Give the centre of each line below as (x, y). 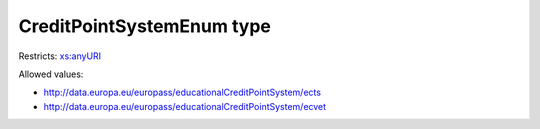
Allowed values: (51, 74)
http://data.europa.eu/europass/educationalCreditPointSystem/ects (182, 92)
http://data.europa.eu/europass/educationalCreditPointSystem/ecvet (185, 106)
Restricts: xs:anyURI (60, 56)
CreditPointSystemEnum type (145, 26)
